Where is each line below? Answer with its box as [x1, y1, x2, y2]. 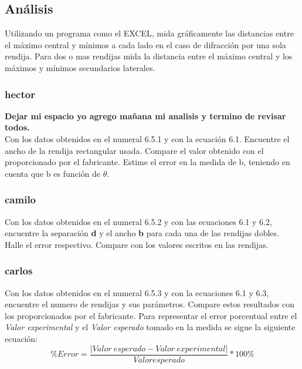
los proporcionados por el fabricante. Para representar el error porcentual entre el [5, 309, 297, 321]
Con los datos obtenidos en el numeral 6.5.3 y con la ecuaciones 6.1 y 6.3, [5, 286, 269, 298]
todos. [5, 121, 30, 133]
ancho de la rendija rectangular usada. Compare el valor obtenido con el [5, 144, 264, 156]
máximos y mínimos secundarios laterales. [5, 61, 155, 73]
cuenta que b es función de [5, 167, 101, 179]
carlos [5, 263, 33, 278]
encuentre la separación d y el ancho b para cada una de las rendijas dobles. [5, 227, 279, 239]
